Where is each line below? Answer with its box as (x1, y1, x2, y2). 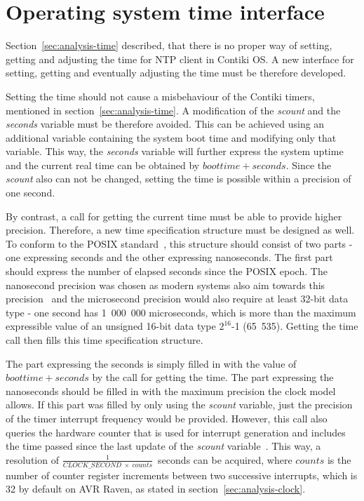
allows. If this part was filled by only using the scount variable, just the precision (6, 397, 353, 412)
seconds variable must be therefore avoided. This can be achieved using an (6, 116, 325, 131)
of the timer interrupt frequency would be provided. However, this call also (6, 410, 328, 425)
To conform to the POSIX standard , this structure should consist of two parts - (6, 236, 353, 250)
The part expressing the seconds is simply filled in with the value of (6, 356, 297, 370)
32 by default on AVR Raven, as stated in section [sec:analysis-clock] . (6, 481, 306, 496)
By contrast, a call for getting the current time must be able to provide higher (6, 208, 342, 223)
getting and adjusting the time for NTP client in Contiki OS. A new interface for (6, 51, 354, 66)
